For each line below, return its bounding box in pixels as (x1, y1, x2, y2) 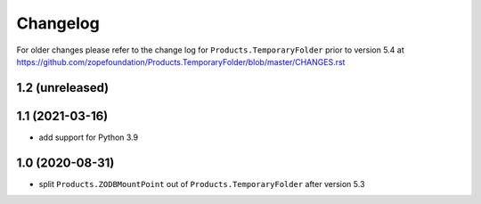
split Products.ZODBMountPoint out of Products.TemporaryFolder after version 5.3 (38, 178, 365, 189)
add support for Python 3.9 (38, 132, 138, 143)
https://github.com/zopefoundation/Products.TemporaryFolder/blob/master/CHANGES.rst (16, 56, 346, 67)
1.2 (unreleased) (16, 80, 110, 95)
